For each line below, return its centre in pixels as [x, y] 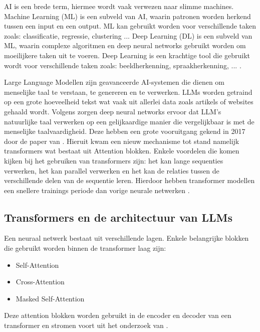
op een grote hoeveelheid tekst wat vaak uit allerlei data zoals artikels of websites [129, 102]
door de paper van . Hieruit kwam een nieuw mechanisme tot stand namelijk [122, 141]
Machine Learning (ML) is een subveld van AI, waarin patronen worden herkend [127, 16]
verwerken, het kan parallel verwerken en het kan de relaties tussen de [112, 170]
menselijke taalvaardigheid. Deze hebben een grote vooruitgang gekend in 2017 [125, 131]
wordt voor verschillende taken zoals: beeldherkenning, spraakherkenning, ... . [123, 65]
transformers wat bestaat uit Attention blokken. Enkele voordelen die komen [122, 151]
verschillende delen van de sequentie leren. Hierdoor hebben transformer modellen [129, 180]
